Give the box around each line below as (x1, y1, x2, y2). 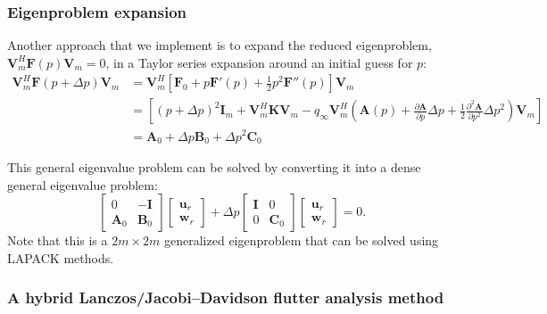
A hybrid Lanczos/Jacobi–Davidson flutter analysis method (7, 286, 444, 309)
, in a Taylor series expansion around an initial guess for (105, 53, 413, 71)
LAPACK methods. (7, 248, 114, 267)
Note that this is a (7, 231, 108, 250)
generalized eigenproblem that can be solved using (164, 231, 439, 250)
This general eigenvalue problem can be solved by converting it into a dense (7, 158, 421, 177)
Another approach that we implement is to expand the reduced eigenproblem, (7, 36, 432, 54)
